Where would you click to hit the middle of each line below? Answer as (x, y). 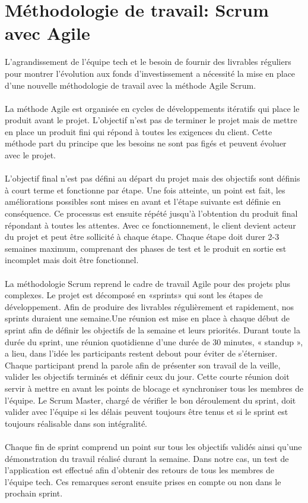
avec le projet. (30, 155)
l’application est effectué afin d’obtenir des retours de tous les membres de (140, 470)
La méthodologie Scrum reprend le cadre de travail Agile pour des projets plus (147, 283)
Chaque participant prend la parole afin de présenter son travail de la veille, (143, 365)
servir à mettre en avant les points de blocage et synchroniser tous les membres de (154, 388)
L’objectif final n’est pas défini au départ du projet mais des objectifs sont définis (153, 178)
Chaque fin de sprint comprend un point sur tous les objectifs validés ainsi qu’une (153, 446)
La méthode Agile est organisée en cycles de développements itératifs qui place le (152, 108)
